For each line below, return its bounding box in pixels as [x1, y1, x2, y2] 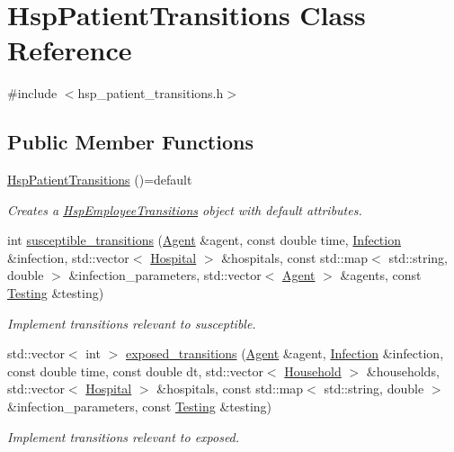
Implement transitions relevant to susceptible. [7, 313, 256, 332]
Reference [7, 32, 132, 68]
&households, [366, 361, 440, 380]
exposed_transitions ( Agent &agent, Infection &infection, [125, 344, 444, 363]
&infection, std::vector [7, 248, 129, 267]
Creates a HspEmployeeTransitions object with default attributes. [7, 200, 362, 219]
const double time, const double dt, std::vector [7, 361, 263, 380]
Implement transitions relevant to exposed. [7, 427, 240, 446]
